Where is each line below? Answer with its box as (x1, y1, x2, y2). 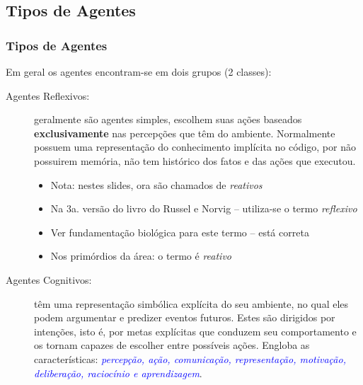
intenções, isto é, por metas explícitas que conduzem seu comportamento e (34, 323, 357, 338)
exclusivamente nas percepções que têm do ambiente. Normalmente (34, 125, 335, 140)
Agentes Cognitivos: (6, 272, 92, 287)
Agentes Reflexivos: (6, 88, 90, 103)
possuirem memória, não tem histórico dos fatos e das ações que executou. (34, 153, 356, 168)
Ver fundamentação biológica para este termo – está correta (50, 224, 309, 239)
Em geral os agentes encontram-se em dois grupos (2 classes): (6, 64, 272, 79)
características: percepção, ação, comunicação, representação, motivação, (34, 351, 346, 366)
